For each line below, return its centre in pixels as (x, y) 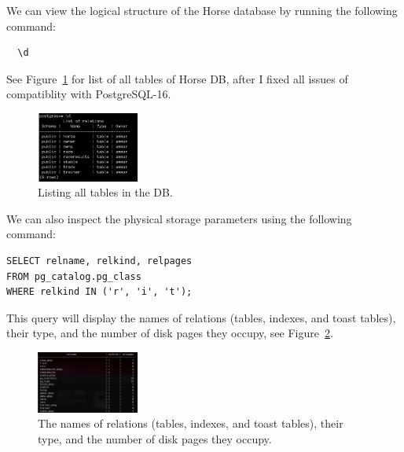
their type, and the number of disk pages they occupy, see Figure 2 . (170, 333)
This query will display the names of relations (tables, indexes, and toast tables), (201, 317)
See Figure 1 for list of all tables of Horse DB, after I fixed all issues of (177, 78)
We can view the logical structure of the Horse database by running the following (202, 10)
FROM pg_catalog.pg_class (74, 276)
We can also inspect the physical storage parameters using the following (179, 218)
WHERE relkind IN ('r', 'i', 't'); (99, 292)
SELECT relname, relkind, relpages (99, 261)
